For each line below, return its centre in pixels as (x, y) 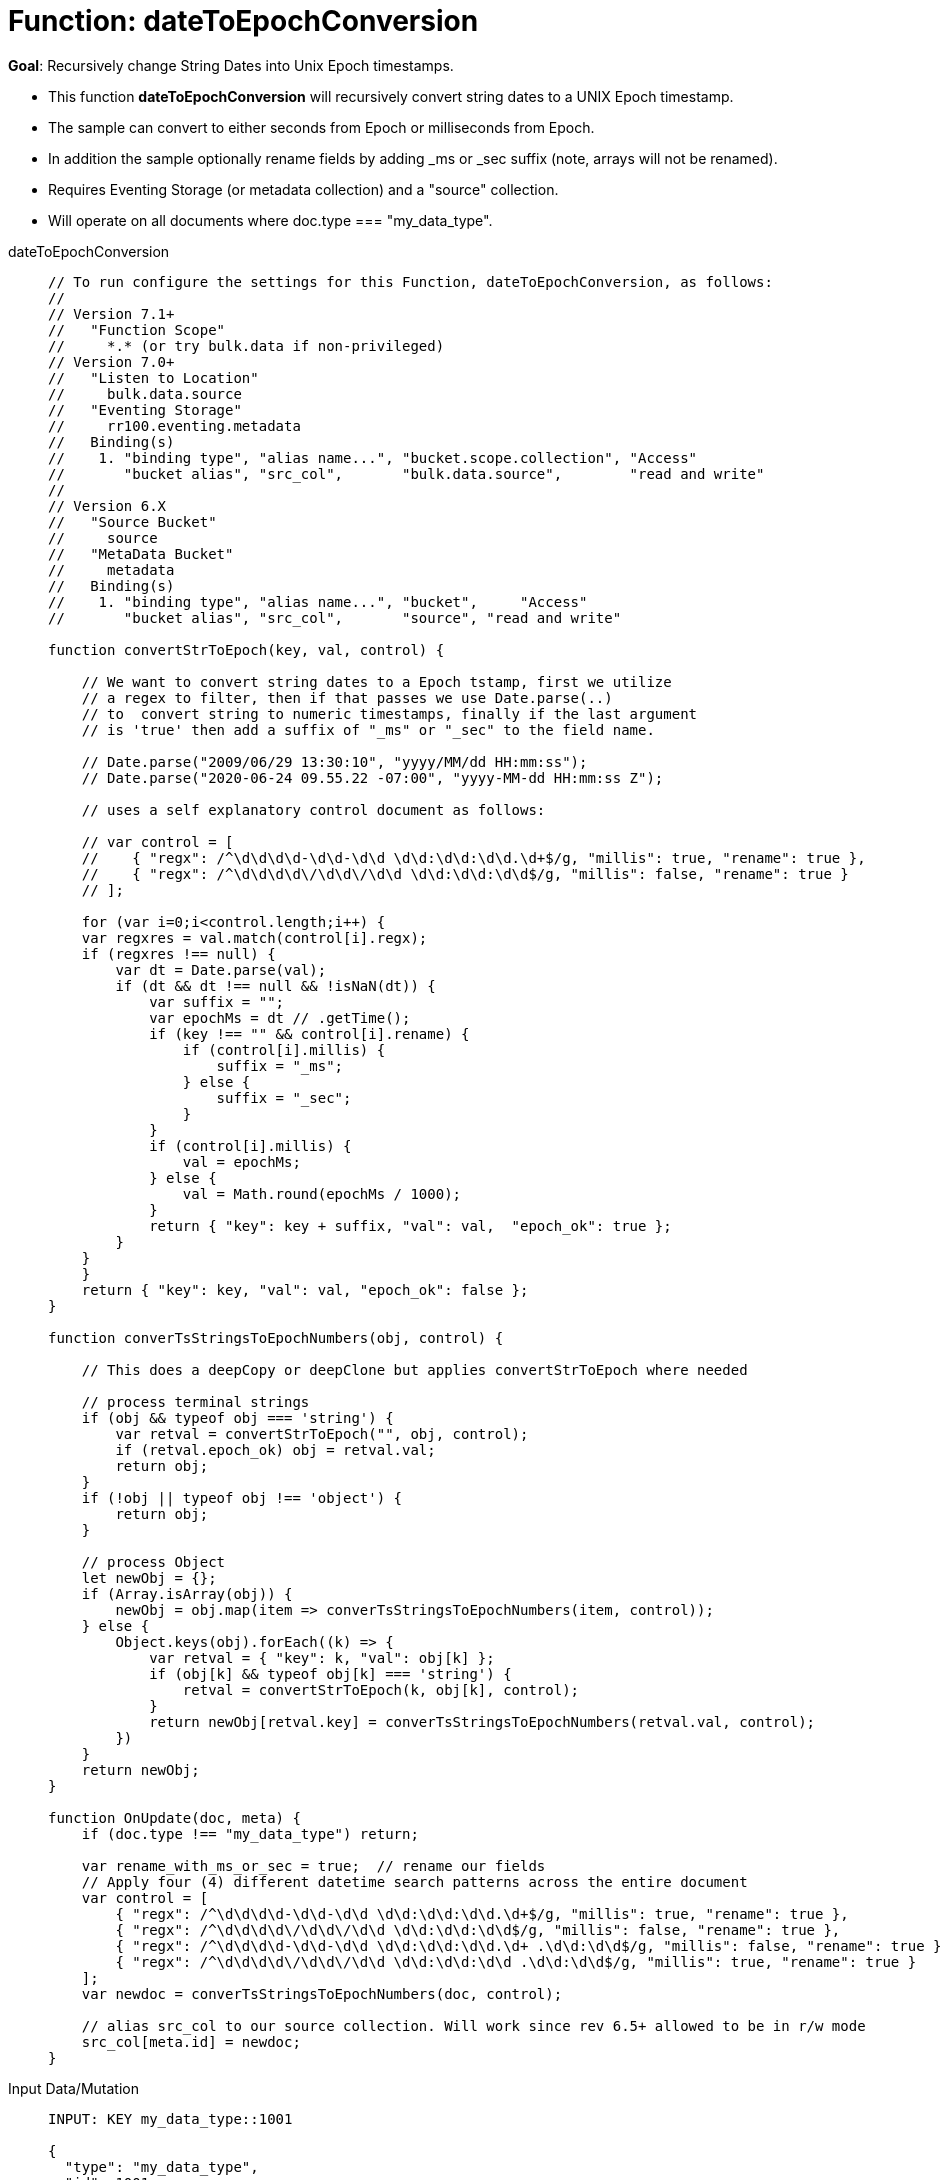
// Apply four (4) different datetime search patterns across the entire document (414, 1881)
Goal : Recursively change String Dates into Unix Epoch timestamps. (231, 65)
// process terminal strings (195, 1401)
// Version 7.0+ (111, 361)
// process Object (153, 1561)
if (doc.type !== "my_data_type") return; (250, 1833)
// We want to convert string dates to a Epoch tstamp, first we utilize (376, 681)
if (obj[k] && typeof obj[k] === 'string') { (330, 1673)
